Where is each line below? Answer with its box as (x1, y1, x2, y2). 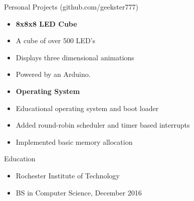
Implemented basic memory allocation (16, 136, 133, 147)
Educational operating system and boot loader (16, 103, 159, 113)
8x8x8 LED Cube (16, 18, 77, 29)
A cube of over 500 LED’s (16, 35, 95, 46)
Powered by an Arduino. (16, 69, 91, 79)
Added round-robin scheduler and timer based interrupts (16, 120, 190, 130)
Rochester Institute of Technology (16, 170, 120, 180)
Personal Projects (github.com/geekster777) (4, 2, 138, 12)
